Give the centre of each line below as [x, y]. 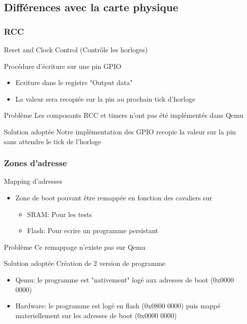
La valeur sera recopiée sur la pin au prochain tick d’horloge [105, 98]
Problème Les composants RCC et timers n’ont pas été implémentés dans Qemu [124, 115]
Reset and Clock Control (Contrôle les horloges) [76, 49]
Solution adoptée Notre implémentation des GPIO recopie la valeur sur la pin [120, 131]
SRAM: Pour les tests [60, 214]
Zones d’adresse [35, 163]
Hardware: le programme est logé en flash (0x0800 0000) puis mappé [118, 306]
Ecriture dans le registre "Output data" [74, 82]
